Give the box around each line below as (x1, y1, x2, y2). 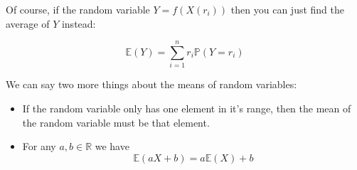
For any (22, 139, 56, 154)
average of (6, 16, 50, 31)
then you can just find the (230, 2, 345, 16)
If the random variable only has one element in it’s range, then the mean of (22, 100, 351, 115)
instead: (61, 16, 96, 31)
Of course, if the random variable (6, 2, 150, 16)
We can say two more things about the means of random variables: (6, 77, 297, 92)
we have (95, 139, 129, 154)
